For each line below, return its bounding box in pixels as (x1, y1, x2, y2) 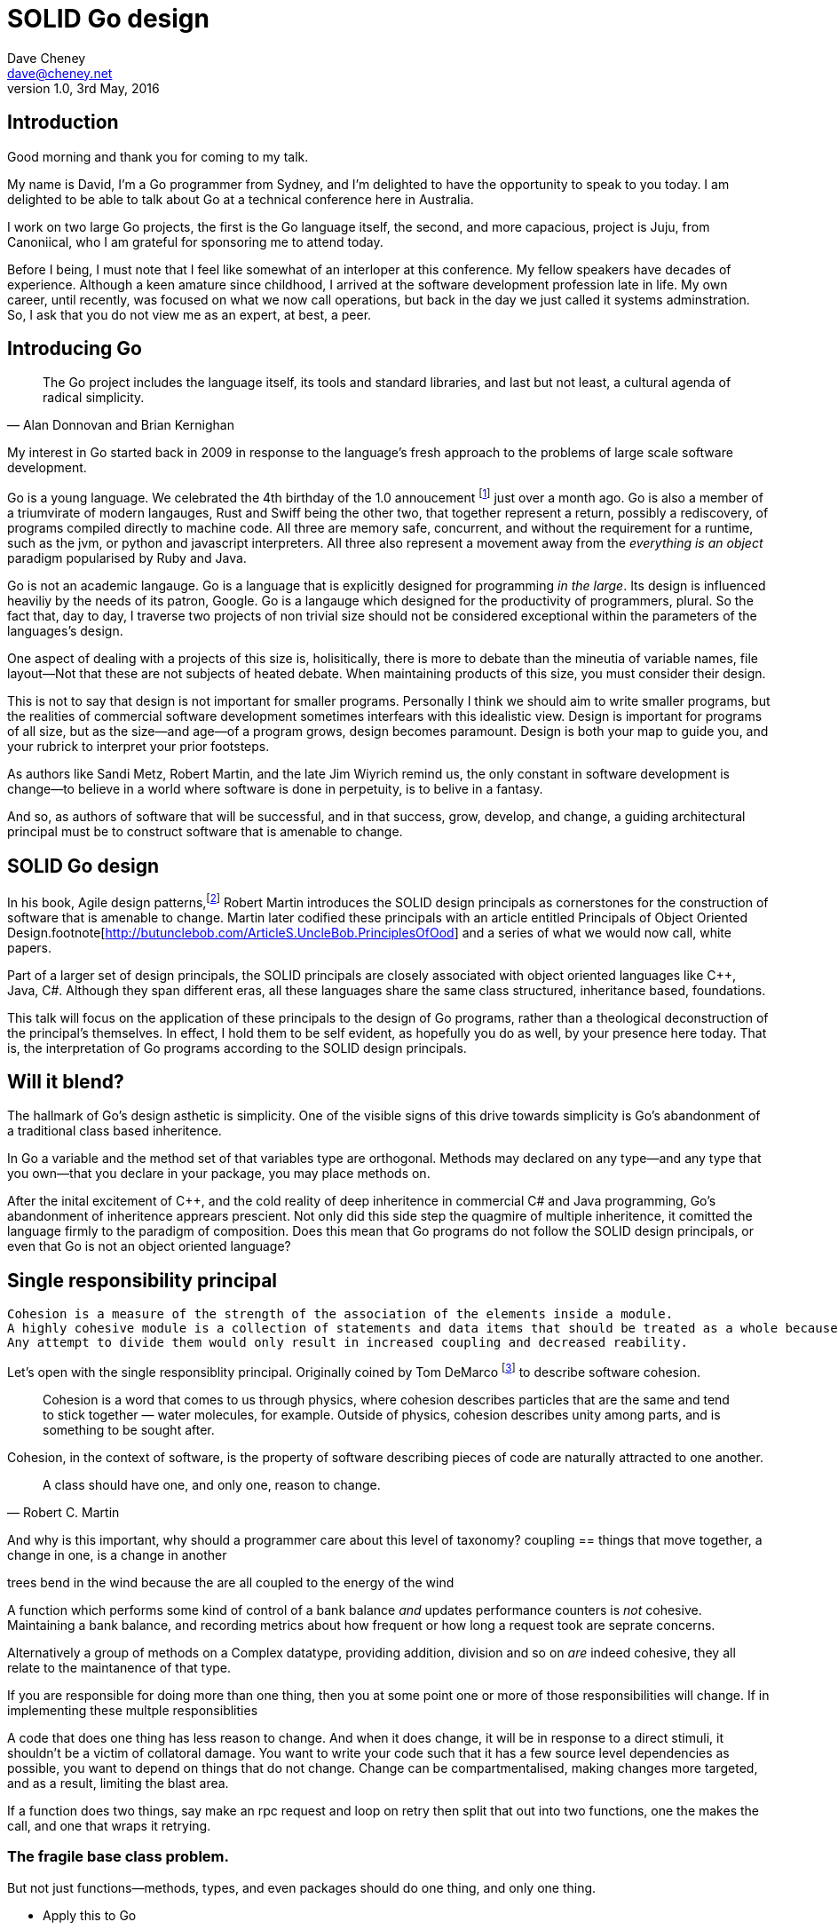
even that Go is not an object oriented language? (7, 1238, 291, 1254)
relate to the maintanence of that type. (7, 1659, 232, 1675)
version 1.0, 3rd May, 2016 (7, 80, 160, 96)
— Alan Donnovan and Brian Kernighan (7, 417, 234, 433)
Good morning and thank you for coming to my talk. (7, 148, 309, 164)
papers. (7, 939, 51, 955)
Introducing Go (7, 337, 142, 360)
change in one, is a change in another (7, 1546, 227, 1562)
